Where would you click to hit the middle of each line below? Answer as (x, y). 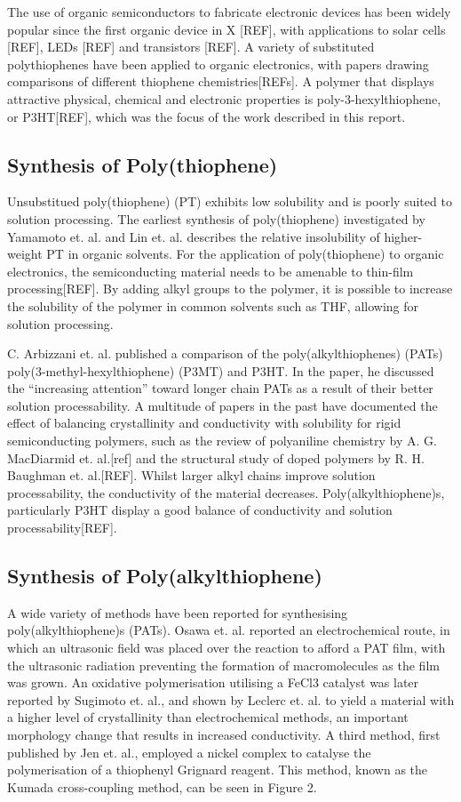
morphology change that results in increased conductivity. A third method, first (224, 734)
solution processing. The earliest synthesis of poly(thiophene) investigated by (216, 218)
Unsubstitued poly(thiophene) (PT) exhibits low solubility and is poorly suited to (230, 201)
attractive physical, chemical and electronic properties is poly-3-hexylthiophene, (224, 98)
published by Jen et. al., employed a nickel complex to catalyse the (189, 752)
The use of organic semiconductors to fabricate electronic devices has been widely (229, 12)
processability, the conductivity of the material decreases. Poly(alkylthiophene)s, (226, 492)
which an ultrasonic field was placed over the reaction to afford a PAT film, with (227, 648)
